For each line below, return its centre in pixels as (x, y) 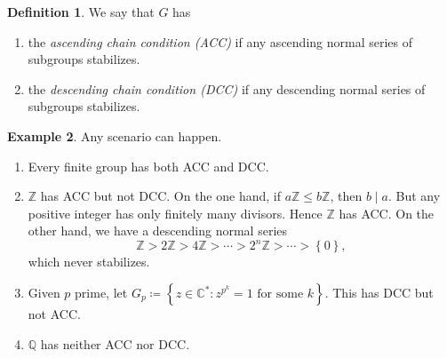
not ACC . (54, 314)
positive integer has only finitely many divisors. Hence (175, 213)
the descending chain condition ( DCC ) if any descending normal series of (227, 88)
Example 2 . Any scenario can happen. (115, 135)
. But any (414, 196)
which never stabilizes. (89, 262)
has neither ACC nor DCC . (115, 343)
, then (346, 196)
